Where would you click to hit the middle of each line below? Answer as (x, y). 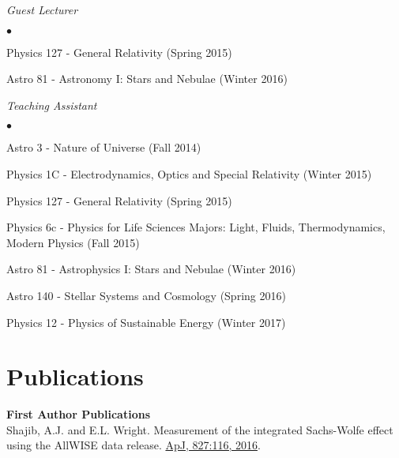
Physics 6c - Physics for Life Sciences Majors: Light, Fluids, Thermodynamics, (196, 227)
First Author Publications (79, 414)
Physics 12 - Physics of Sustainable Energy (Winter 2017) (146, 322)
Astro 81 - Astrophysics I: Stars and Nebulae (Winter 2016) (151, 269)
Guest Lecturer (42, 9)
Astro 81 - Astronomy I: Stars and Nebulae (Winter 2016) (147, 79)
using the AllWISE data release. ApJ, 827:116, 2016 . (134, 445)
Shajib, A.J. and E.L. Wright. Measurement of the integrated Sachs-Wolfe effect (200, 429)
